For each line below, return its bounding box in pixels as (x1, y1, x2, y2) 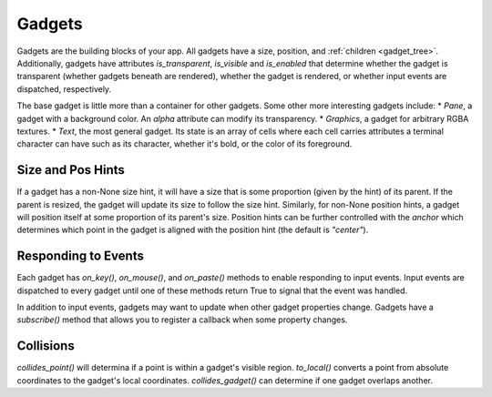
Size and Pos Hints (16, 162, 125, 178)
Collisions (16, 338, 75, 354)
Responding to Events (16, 249, 145, 264)
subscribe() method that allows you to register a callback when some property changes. (16, 314, 348, 325)
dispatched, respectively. (16, 83, 112, 95)
